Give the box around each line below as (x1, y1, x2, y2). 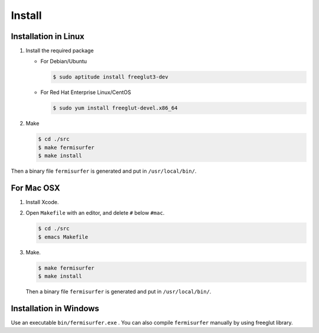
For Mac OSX (11, 183, 60, 193)
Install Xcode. (25, 199, 59, 206)
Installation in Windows (11, 303, 100, 313)
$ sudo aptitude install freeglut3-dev (53, 74, 168, 80)
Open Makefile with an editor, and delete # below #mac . (25, 209, 165, 216)
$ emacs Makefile (38, 234, 89, 240)
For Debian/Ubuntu (40, 58, 87, 65)
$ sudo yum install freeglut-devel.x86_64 (53, 105, 178, 112)
